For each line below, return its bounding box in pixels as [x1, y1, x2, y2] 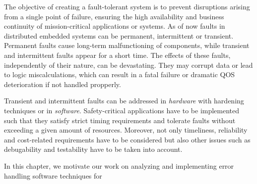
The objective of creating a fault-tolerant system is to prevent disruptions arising [4, 1, 250, 11]
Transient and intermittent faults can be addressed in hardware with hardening [4, 95, 244, 106]
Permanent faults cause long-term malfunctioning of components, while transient [4, 40, 250, 50]
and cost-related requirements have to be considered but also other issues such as [4, 134, 251, 144]
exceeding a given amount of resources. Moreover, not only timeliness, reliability [4, 125, 248, 135]
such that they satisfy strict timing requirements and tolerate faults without [4, 115, 236, 125]
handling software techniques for [4, 170, 102, 181]
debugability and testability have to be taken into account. [4, 144, 183, 154]
